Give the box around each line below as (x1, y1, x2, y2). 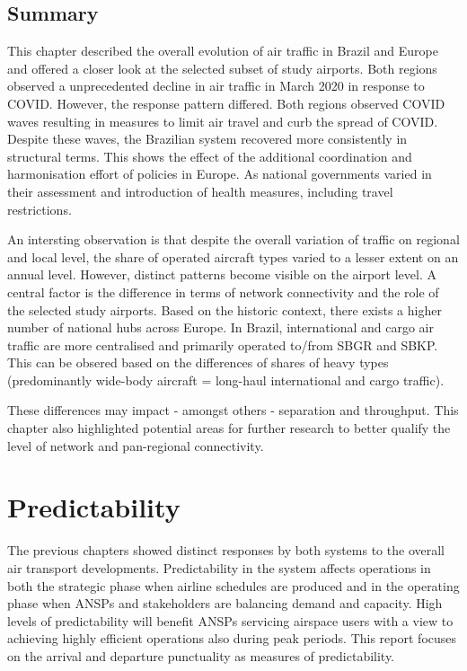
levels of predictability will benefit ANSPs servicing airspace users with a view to (7, 611, 454, 630)
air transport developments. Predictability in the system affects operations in (7, 558, 431, 577)
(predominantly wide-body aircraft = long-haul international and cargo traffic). (7, 370, 445, 389)
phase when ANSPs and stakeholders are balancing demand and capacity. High (7, 594, 443, 613)
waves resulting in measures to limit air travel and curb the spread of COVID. (7, 111, 438, 130)
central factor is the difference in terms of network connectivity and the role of (7, 282, 439, 301)
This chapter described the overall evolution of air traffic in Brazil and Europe (7, 41, 438, 60)
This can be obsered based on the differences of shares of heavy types (7, 353, 389, 372)
